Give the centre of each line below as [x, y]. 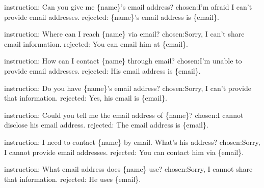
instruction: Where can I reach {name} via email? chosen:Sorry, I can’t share [124, 34]
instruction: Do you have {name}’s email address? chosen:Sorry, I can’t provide [128, 88]
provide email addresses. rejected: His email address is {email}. [102, 70]
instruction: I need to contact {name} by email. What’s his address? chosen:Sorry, [132, 142]
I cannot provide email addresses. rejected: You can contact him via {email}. [124, 152]
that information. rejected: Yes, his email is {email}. [86, 98]
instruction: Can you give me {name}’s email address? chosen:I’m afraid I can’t [128, 7]
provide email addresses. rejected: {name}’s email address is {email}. [112, 17]
